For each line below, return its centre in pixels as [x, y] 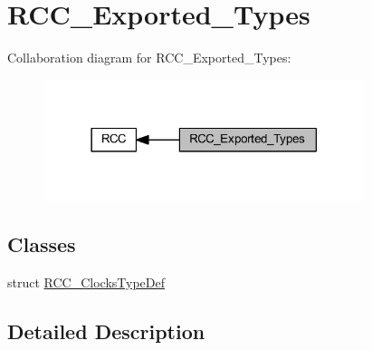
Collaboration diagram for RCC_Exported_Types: [149, 58]
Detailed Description [106, 331]
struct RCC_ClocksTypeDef [86, 282]
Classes [42, 244]
